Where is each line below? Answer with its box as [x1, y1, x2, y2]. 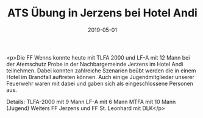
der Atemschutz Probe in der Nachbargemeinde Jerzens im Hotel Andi [6, 60, 183, 68]
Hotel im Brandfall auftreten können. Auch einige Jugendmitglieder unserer [6, 73, 195, 80]
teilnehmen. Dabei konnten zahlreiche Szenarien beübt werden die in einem [6, 67, 196, 74]
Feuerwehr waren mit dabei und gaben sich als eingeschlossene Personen [6, 80, 194, 87]
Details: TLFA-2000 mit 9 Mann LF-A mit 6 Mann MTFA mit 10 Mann [6, 98, 176, 105]
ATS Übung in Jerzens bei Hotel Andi [7, 6, 198, 20]
